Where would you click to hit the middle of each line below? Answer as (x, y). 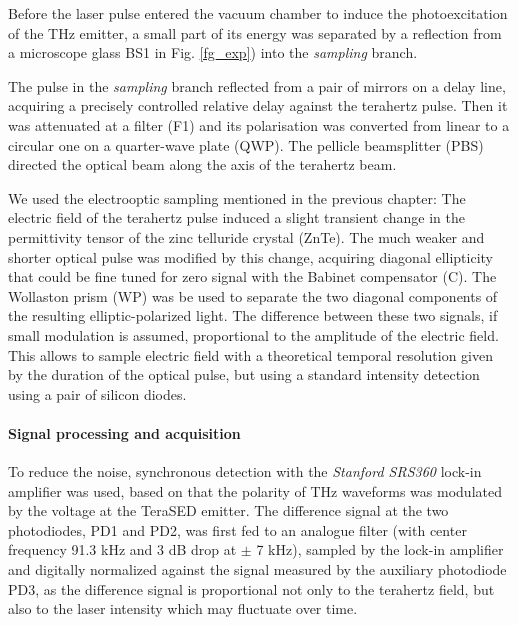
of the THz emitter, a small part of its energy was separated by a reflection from (255, 32)
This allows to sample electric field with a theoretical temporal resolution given (250, 354)
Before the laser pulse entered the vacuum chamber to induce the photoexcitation (258, 13)
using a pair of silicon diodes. (97, 393)
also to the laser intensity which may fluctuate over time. (183, 608)
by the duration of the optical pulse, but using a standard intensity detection (244, 374)
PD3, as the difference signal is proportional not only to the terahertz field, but (251, 588)
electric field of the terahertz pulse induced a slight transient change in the (236, 217)
